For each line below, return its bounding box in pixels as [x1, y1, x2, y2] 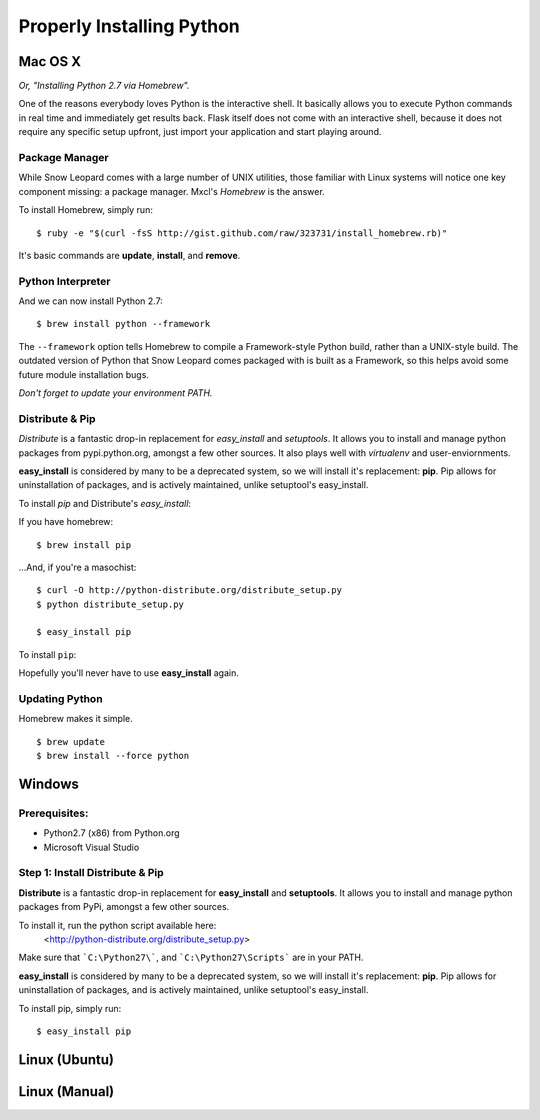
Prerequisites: [18, 806, 89, 820]
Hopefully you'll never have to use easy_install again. [18, 667, 240, 679]
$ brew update [36, 736, 105, 747]
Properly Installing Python [18, 15, 240, 37]
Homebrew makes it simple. [18, 713, 134, 725]
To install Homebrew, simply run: [18, 204, 154, 216]
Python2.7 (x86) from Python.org [43, 827, 180, 839]
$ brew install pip [36, 539, 132, 550]
